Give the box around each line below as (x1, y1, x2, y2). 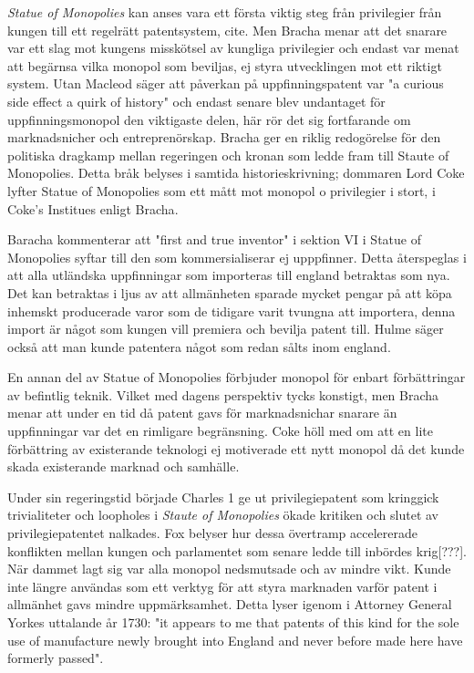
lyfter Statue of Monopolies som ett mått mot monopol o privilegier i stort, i (7, 181, 436, 200)
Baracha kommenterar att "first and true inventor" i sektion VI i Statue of (7, 230, 421, 249)
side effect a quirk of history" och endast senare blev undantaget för (7, 91, 386, 110)
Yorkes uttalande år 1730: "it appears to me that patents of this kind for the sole (7, 613, 459, 631)
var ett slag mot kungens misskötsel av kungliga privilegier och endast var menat (7, 38, 459, 57)
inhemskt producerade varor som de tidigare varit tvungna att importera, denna (7, 301, 456, 320)
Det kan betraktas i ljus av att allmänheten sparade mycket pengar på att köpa (7, 283, 452, 302)
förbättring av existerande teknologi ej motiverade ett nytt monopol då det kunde (7, 439, 465, 458)
